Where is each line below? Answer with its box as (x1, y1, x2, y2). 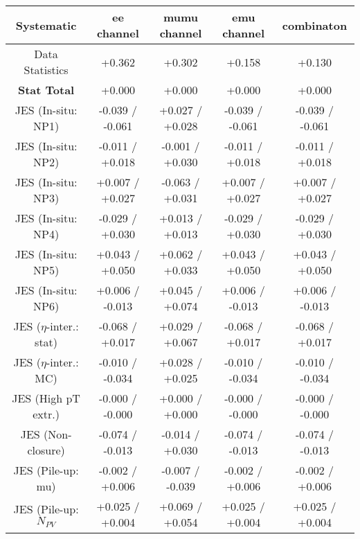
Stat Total (17, 82, 75, 98)
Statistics (24, 62, 69, 78)
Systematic (15, 17, 77, 33)
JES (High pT (12, 390, 80, 406)
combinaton (282, 17, 348, 33)
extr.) (33, 406, 60, 422)
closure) (27, 442, 65, 458)
